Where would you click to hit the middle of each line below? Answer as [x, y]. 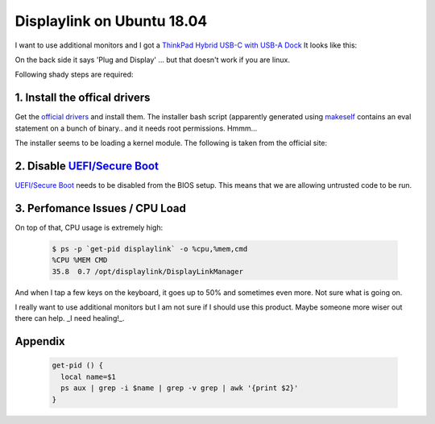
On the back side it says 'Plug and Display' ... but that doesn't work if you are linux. [152, 60]
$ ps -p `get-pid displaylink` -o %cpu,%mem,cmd [150, 249]
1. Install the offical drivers [83, 98]
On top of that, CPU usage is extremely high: [89, 227]
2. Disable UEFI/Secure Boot [87, 166]
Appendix [40, 341]
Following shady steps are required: [74, 75]
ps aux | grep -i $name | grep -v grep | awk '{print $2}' [180, 388]
